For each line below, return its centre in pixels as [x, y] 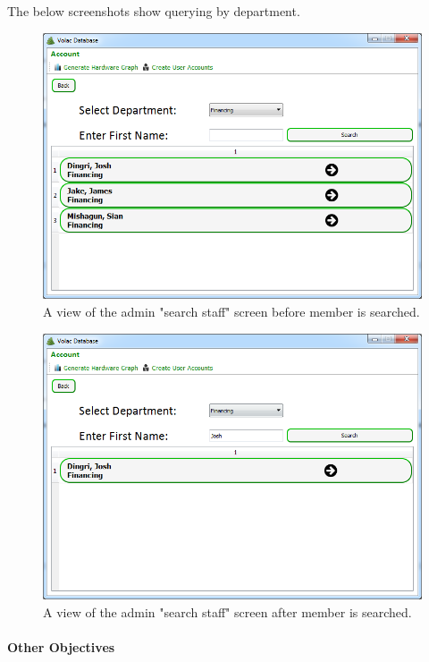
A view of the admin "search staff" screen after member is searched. [227, 611]
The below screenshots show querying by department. [154, 11]
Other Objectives [61, 647]
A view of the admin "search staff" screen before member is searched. [231, 311]
